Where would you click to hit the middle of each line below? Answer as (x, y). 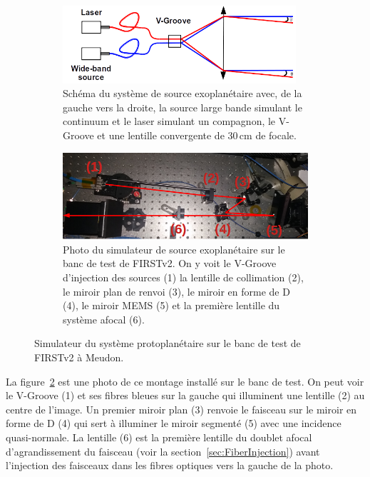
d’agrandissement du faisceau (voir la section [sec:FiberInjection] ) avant (163, 451)
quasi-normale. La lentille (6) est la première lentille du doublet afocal (159, 437)
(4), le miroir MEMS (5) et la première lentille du (171, 305)
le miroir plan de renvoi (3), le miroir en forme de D (176, 291)
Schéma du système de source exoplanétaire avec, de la (183, 93)
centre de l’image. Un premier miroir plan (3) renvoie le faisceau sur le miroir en (181, 409)
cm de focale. (268, 135)
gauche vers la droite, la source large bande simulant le (183, 107)
